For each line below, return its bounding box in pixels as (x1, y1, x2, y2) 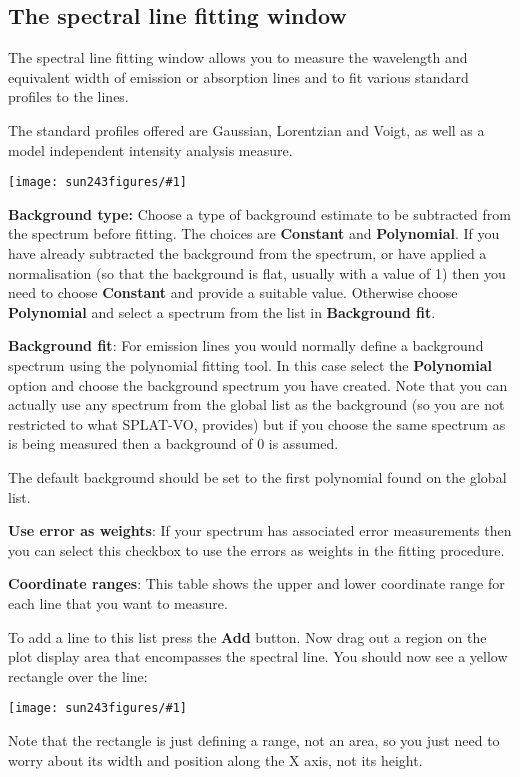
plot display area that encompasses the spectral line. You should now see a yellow (8, 646, 508, 667)
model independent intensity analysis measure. (8, 139, 293, 160)
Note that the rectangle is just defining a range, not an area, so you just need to (8, 729, 500, 750)
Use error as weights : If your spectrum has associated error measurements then (8, 520, 512, 541)
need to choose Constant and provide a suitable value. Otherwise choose (8, 282, 458, 303)
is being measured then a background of (8, 433, 253, 454)
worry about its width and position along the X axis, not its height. (8, 749, 423, 770)
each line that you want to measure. (8, 592, 228, 613)
